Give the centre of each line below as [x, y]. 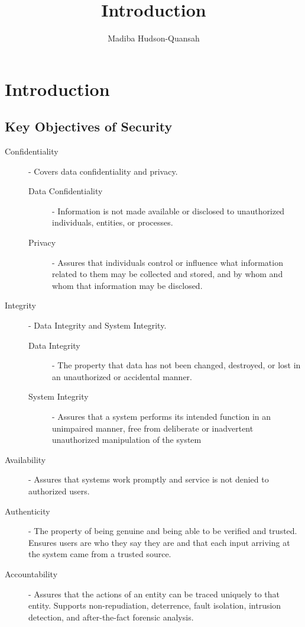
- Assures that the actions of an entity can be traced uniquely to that [154, 594]
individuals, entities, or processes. [113, 222]
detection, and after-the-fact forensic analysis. [111, 617]
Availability [25, 459]
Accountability [31, 573]
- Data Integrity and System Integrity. [98, 325]
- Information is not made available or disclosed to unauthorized [168, 210]
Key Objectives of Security [89, 126]
